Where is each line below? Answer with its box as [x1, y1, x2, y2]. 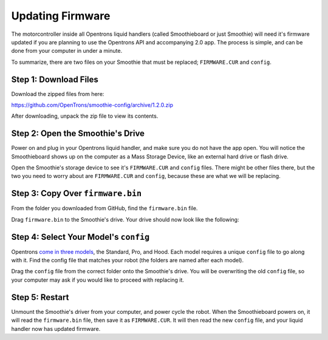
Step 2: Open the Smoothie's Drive [11, 128, 145, 139]
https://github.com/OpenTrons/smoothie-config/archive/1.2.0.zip [11, 101, 173, 109]
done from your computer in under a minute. [11, 47, 123, 55]
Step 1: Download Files [11, 74, 98, 84]
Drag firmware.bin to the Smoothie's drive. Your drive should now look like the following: [11, 216, 239, 223]
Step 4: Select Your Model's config [11, 231, 150, 242]
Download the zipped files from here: [11, 90, 104, 97]
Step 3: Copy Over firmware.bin [11, 188, 142, 199]
